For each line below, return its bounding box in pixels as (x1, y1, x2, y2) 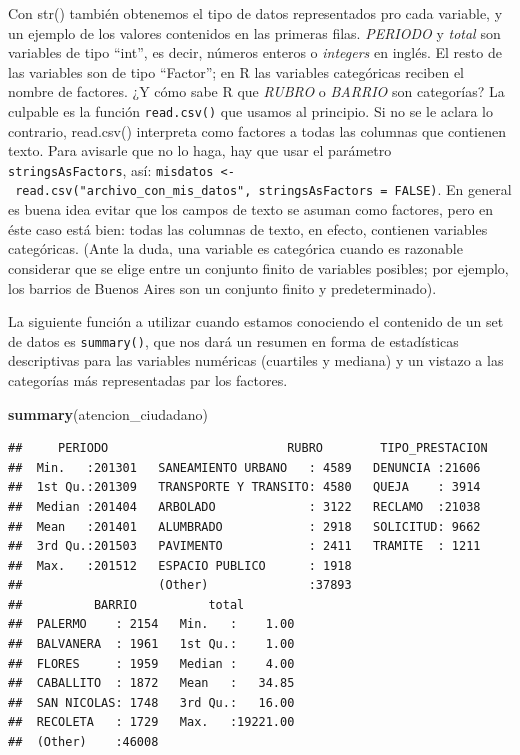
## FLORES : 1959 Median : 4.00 (8, 656, 295, 671)
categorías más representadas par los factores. (8, 369, 288, 390)
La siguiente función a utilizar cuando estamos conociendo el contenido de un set (8, 311, 504, 332)
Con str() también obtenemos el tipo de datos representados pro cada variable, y (8, 3, 503, 23)
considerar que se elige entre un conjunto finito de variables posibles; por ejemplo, (8, 257, 509, 278)
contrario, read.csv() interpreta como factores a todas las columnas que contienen (8, 120, 506, 141)
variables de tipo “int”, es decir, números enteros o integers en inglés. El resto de (8, 42, 502, 63)
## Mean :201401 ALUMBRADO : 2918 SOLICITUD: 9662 (8, 519, 481, 534)
